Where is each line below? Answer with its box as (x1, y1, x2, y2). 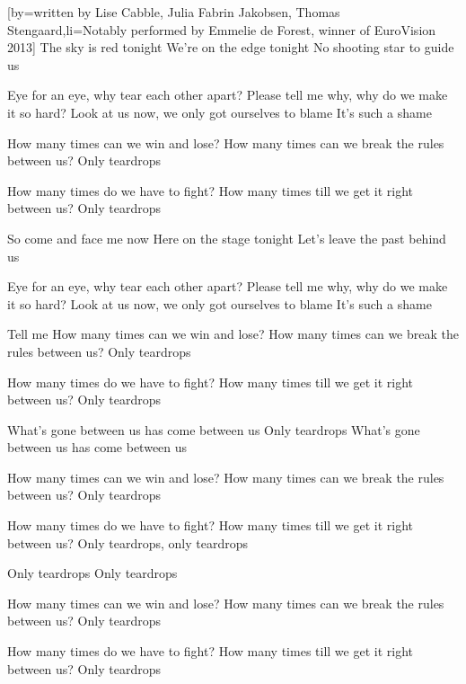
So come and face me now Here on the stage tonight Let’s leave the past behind (7, 228, 446, 247)
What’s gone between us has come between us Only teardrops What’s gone (7, 420, 420, 439)
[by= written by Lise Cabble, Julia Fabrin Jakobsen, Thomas (7, 3, 340, 21)
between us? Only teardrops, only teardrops (7, 533, 248, 552)
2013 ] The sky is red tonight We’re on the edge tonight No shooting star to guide (7, 38, 454, 57)
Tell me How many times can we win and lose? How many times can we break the (7, 324, 459, 343)
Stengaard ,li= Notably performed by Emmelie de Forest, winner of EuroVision (7, 20, 436, 39)
